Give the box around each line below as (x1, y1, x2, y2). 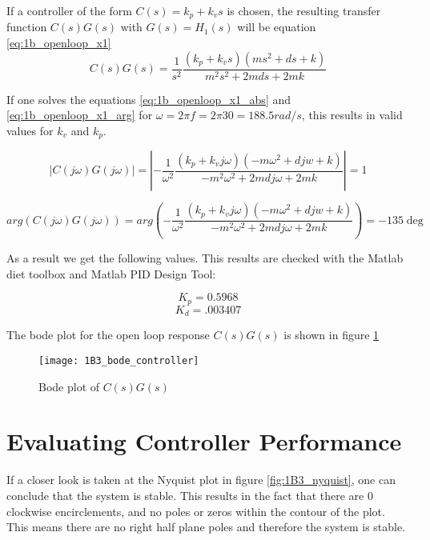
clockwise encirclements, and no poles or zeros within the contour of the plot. (6, 502, 385, 519)
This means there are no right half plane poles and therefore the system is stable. (6, 518, 406, 535)
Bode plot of (38, 378, 100, 394)
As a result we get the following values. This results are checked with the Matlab (6, 250, 404, 266)
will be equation (237, 18, 316, 35)
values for (6, 122, 54, 138)
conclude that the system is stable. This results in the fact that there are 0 (6, 486, 373, 503)
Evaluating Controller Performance (6, 425, 402, 458)
